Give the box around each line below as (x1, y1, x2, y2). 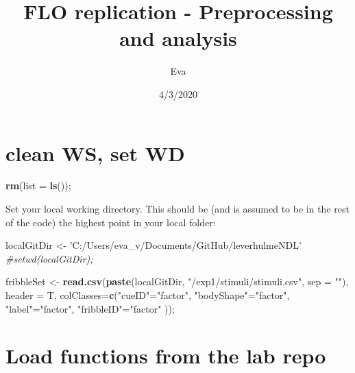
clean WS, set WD (5, 139, 185, 167)
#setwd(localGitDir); (5, 251, 93, 265)
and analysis (119, 24, 237, 52)
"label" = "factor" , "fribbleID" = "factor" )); (5, 301, 175, 315)
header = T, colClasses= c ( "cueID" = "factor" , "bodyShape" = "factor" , (5, 288, 290, 302)
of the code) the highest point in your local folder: (5, 215, 216, 229)
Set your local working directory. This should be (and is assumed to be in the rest (5, 202, 350, 216)
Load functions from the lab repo (5, 341, 326, 370)
